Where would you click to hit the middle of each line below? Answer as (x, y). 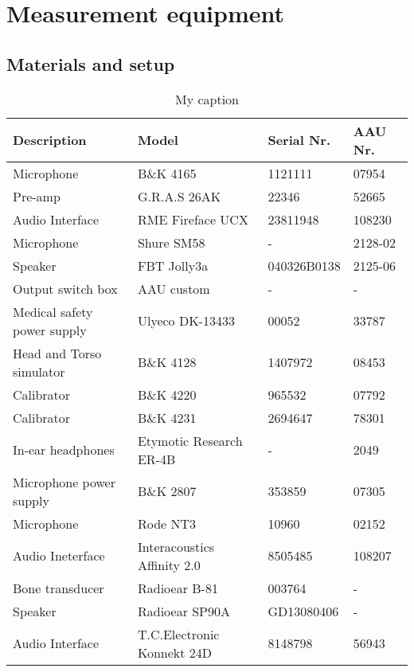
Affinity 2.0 (169, 565)
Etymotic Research (190, 440)
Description (50, 140)
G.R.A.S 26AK (179, 196)
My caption (207, 99)
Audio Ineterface (59, 556)
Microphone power (64, 482)
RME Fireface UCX (193, 219)
